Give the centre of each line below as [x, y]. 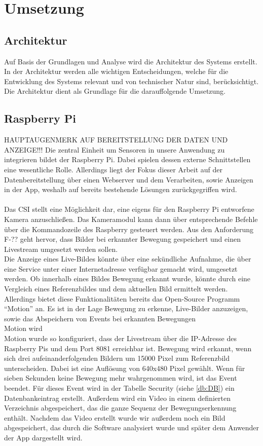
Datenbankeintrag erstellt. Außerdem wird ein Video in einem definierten [117, 398]
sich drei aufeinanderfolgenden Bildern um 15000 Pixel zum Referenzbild [117, 358]
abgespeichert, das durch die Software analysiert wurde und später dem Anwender [132, 428]
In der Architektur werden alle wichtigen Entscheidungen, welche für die [116, 71]
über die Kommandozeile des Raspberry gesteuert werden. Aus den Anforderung [129, 229]
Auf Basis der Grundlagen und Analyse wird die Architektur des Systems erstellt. [131, 61]
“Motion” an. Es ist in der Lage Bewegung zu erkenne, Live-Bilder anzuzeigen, [126, 308]
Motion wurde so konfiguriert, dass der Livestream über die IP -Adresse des [120, 338]
